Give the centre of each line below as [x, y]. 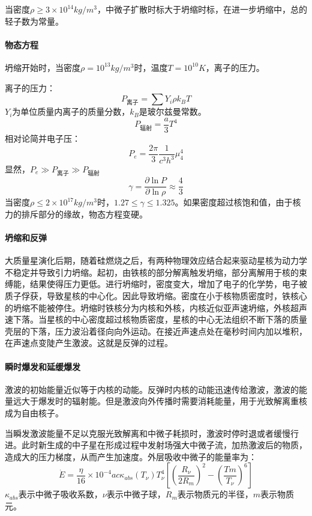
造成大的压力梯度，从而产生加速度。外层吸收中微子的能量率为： [131, 456]
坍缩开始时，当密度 [43, 67]
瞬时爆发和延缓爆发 [43, 366]
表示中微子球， [136, 494]
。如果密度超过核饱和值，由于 [234, 202]
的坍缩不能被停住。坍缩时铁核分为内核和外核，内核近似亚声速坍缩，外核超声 [156, 307]
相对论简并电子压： [43, 138]
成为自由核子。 [34, 412]
